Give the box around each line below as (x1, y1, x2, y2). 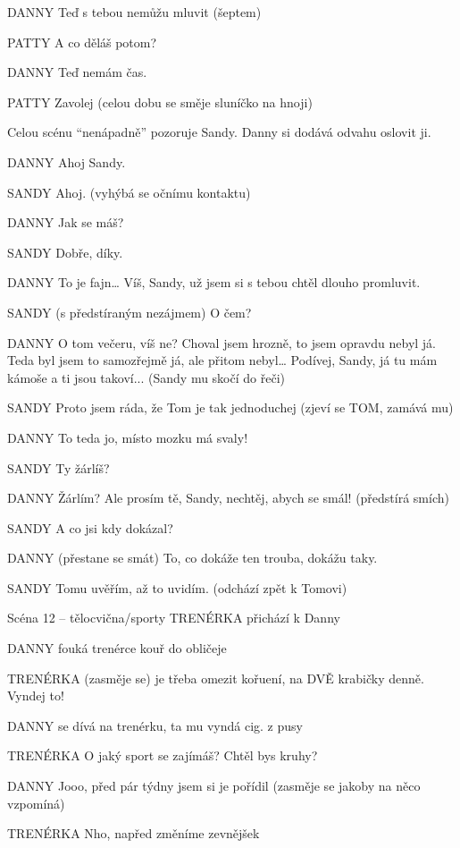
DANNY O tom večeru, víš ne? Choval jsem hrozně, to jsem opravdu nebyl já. (7, 333, 437, 352)
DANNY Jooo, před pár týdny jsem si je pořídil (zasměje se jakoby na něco (7, 776, 421, 795)
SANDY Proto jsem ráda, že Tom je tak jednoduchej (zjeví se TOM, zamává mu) (7, 398, 454, 417)
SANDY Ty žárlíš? (7, 458, 110, 477)
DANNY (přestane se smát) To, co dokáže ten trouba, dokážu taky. (7, 548, 378, 567)
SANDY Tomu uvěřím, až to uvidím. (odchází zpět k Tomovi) (7, 578, 347, 597)
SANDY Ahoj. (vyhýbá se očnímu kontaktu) (7, 182, 251, 201)
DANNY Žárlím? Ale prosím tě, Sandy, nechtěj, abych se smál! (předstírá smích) (7, 488, 449, 507)
